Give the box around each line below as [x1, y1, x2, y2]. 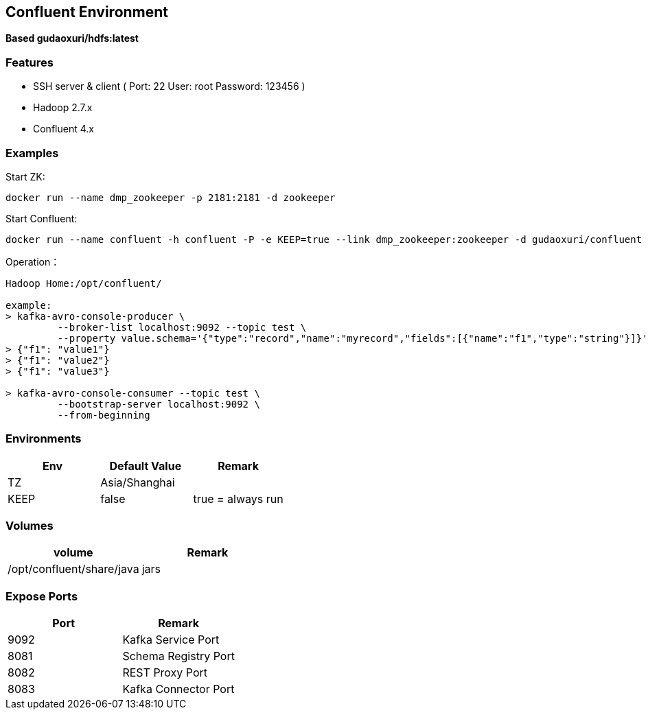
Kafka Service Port [122, 633, 220, 647]
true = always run [193, 491, 283, 506]
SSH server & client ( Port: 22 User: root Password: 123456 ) [33, 80, 305, 93]
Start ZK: [5, 170, 45, 183]
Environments [5, 432, 82, 446]
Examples [5, 145, 59, 160]
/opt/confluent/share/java [8, 562, 139, 576]
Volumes [5, 519, 54, 533]
